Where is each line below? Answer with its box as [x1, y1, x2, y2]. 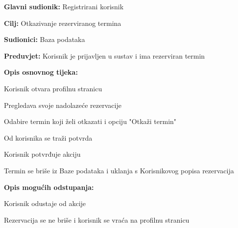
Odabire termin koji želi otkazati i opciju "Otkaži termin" [4, 116, 177, 126]
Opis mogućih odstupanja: [4, 182, 94, 192]
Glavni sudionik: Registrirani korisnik [4, 1, 124, 11]
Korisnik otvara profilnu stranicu [4, 83, 102, 93]
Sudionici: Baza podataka [4, 34, 85, 44]
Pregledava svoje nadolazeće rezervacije [4, 100, 121, 110]
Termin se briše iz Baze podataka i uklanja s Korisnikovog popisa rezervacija [4, 165, 234, 175]
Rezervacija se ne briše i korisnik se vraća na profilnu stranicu [4, 214, 190, 225]
